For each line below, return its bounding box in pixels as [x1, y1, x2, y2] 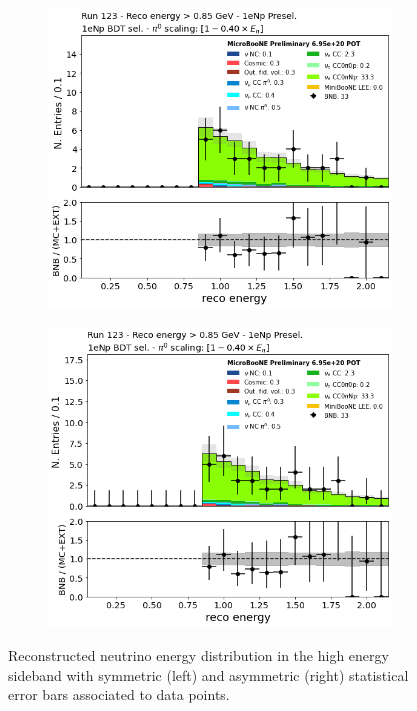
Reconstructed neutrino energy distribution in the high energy [8, 644, 389, 665]
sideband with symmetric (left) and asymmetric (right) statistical [8, 664, 409, 685]
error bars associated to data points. [8, 684, 230, 705]
